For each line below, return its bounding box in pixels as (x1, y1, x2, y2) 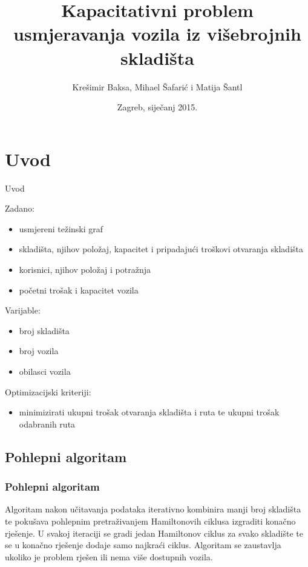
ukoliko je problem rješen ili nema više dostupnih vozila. (5, 550, 213, 563)
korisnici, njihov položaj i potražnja (19, 263, 151, 275)
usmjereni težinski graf (19, 222, 103, 235)
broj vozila (19, 344, 59, 357)
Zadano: (5, 202, 35, 215)
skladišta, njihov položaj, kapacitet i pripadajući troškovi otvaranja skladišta (19, 243, 303, 255)
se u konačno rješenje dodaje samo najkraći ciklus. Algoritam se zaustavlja (5, 538, 281, 551)
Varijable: (5, 304, 41, 317)
